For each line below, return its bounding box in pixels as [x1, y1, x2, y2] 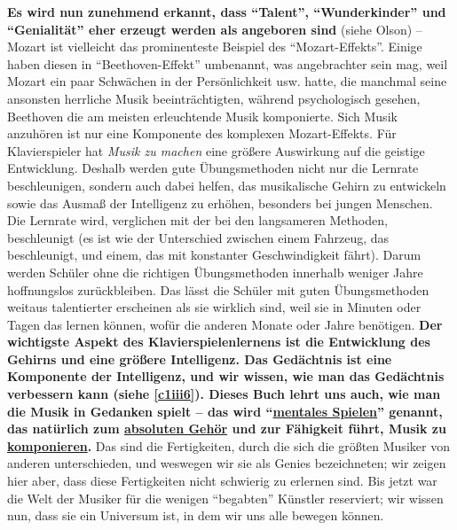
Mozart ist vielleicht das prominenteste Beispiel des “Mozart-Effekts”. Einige [7, 37, 422, 56]
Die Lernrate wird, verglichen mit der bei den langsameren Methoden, [7, 211, 388, 230]
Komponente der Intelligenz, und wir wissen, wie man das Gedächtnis [7, 367, 445, 386]
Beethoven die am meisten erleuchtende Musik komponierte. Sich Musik [7, 106, 398, 125]
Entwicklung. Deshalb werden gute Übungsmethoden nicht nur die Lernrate [7, 159, 419, 177]
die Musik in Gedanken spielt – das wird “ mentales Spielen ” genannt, [7, 401, 443, 420]
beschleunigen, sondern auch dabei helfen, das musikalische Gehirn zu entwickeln [7, 175, 446, 194]
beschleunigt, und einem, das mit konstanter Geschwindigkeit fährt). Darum [7, 246, 422, 264]
